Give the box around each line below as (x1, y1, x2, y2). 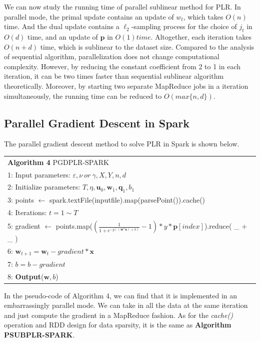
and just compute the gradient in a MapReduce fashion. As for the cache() (4, 309, 233, 320)
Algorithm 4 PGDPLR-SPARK (7, 156, 109, 167)
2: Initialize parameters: (7, 182, 80, 192)
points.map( (55, 221, 93, 231)
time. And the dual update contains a (4, 21, 119, 32)
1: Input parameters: (7, 169, 70, 180)
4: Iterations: (7, 207, 47, 218)
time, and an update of (27, 31, 98, 42)
